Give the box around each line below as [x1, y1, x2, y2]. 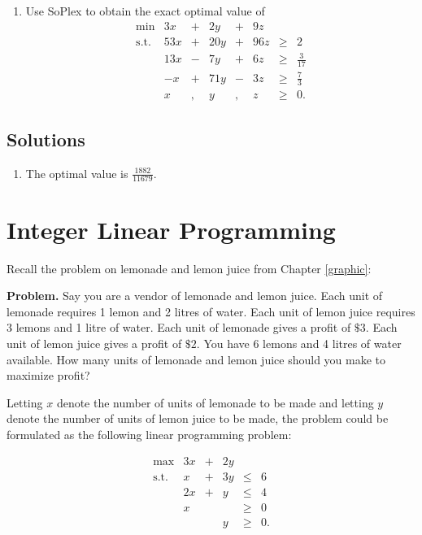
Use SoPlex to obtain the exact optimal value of [25, 2, 265, 19]
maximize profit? [7, 367, 90, 384]
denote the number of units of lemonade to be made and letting [56, 394, 374, 411]
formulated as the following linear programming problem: [7, 425, 292, 442]
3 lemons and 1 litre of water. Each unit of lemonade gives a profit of [7, 319, 351, 336]
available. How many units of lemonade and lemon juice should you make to [7, 350, 386, 368]
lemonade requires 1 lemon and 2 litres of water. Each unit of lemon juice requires [7, 302, 415, 320]
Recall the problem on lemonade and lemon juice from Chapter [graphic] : [7, 259, 372, 276]
